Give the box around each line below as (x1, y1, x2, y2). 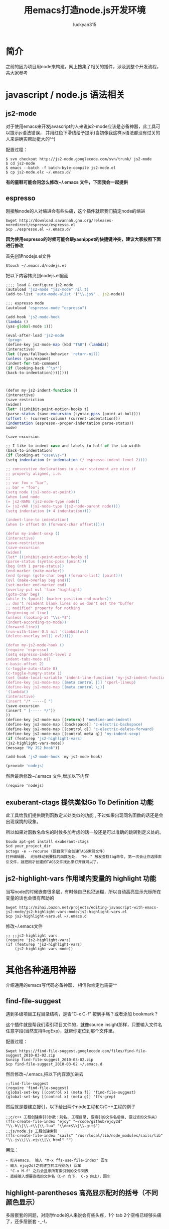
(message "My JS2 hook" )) (6, 745, 60, 750)
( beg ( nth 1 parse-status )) (6, 564, 65, 569)
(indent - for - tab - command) (6, 361, 60, 366)
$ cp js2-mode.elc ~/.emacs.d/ (6, 169, 71, 174)
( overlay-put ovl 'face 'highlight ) (6, 587, 82, 592)
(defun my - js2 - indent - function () (6, 388, 78, 393)
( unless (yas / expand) (6, 356, 51, 361)
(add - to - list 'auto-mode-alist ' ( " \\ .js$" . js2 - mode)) (6, 292, 125, 297)
